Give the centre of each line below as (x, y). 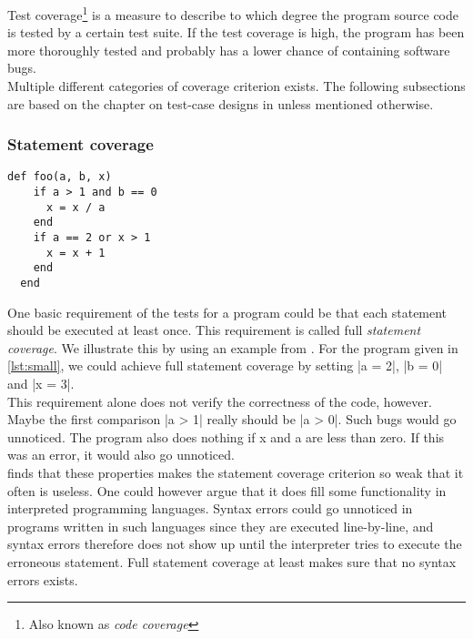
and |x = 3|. (41, 384)
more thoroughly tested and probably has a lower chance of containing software (229, 50)
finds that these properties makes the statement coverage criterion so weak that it (236, 473)
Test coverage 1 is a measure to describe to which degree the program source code (233, 13)
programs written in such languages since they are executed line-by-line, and (221, 526)
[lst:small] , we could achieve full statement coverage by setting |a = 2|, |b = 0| (225, 365)
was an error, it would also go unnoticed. (121, 455)
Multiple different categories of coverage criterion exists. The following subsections (236, 86)
